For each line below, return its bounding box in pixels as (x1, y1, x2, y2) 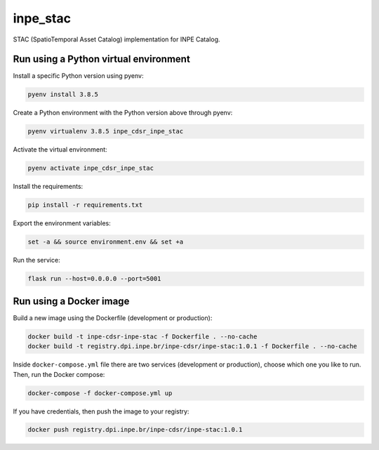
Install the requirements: (13, 183, 84, 191)
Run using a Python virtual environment (13, 53, 191, 65)
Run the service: (13, 256, 60, 265)
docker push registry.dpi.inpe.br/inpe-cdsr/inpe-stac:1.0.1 (27, 425, 243, 434)
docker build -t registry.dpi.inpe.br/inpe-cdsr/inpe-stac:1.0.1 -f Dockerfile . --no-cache (27, 343, 357, 350)
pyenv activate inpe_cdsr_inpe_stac (27, 164, 154, 172)
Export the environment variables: (13, 219, 112, 227)
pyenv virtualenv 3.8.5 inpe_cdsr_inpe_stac (27, 127, 184, 135)
